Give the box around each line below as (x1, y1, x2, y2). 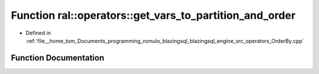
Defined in (25, 29, 51, 36)
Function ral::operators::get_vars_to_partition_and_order (11, 9, 296, 22)
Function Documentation (11, 53, 105, 63)
